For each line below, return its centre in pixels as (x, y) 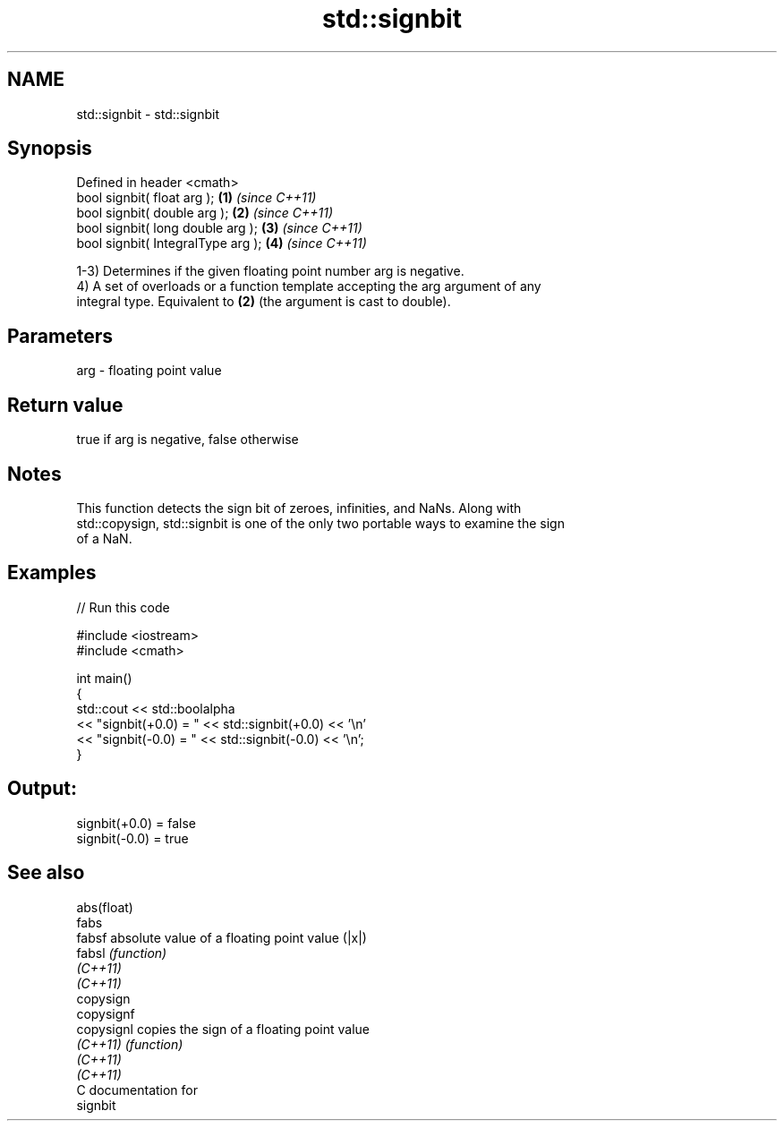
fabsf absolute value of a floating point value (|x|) (222, 937)
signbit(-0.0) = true (132, 838)
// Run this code (123, 607)
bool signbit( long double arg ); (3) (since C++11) (219, 228)
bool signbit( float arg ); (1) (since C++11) (196, 198)
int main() (104, 678)
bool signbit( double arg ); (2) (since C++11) (205, 213)
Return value (65, 405)
